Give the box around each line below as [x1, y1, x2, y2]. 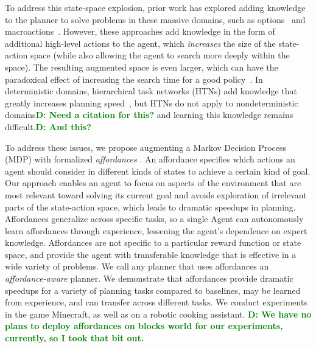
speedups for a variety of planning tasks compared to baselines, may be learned [5, 284, 301, 296]
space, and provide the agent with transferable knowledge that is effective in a [5, 248, 297, 260]
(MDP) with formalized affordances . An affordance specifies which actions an [5, 153, 295, 165]
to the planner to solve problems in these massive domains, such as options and [5, 13, 306, 26]
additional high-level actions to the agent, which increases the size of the [5, 37, 276, 49]
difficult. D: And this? [5, 120, 91, 133]
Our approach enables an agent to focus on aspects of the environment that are [5, 176, 301, 189]
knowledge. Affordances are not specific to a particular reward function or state [5, 236, 301, 249]
